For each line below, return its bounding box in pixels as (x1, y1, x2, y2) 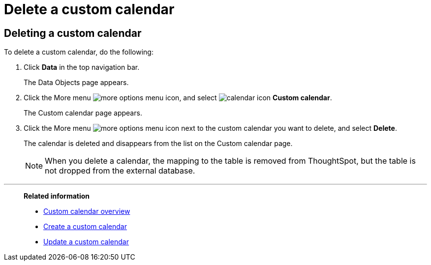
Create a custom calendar (43, 222, 127, 231)
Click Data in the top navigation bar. (24, 63, 140, 72)
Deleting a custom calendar (4, 27, 142, 39)
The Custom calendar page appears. (24, 109, 142, 118)
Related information (24, 192, 90, 201)
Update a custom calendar (43, 237, 129, 246)
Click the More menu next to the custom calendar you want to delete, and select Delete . (24, 124, 397, 133)
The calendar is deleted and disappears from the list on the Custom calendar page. (24, 139, 293, 148)
